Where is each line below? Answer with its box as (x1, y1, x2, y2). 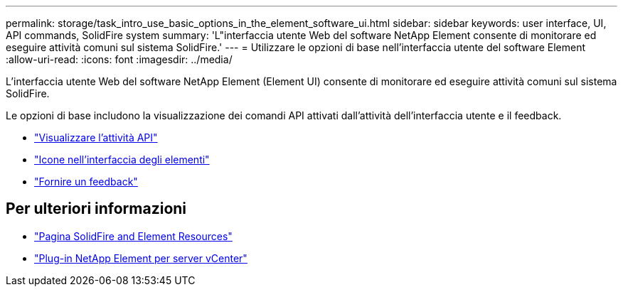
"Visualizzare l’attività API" (34, 131, 158, 144)
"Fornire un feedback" (34, 175, 138, 188)
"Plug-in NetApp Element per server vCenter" (34, 252, 247, 264)
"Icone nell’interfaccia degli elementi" (34, 153, 210, 166)
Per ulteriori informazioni (6, 200, 187, 218)
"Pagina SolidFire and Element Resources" (34, 229, 233, 242)
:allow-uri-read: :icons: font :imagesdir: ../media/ (6, 53, 233, 65)
